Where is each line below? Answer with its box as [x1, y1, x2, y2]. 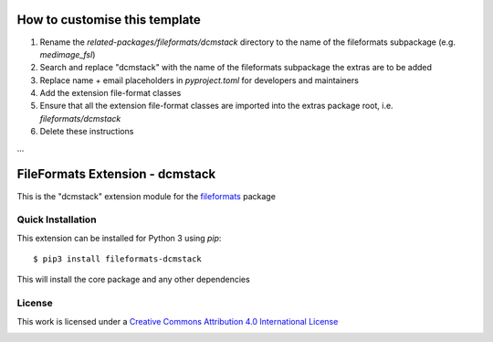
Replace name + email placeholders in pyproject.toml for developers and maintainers [39, 74, 360, 86]
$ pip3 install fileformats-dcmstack [33, 254, 203, 264]
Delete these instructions [39, 126, 134, 137]
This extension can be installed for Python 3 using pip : [16, 232, 222, 243]
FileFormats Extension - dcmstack [16, 166, 216, 182]
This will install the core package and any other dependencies [16, 274, 250, 285]
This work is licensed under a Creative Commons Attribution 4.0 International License [16, 315, 339, 326]
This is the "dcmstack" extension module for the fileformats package [16, 190, 276, 201]
